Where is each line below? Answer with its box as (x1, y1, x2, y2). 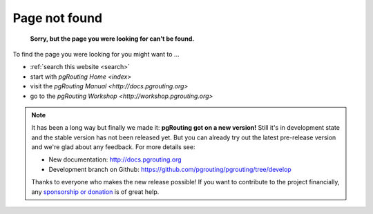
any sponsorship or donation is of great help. (31, 187, 160, 196)
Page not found (12, 10, 103, 26)
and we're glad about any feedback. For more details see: (31, 143, 195, 151)
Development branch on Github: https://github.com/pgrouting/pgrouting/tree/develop (48, 165, 291, 173)
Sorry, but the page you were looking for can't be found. (30, 35, 195, 43)
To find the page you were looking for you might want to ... (12, 50, 180, 58)
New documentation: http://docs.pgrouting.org (48, 155, 182, 164)
